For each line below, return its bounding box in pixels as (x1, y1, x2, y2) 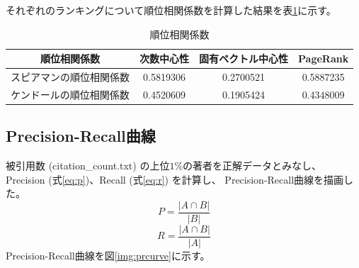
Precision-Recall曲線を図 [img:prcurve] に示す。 (6, 248, 210, 263)
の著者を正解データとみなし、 (183, 158, 322, 173)
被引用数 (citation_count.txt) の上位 (6, 158, 170, 173)
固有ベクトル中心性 (199, 51, 288, 66)
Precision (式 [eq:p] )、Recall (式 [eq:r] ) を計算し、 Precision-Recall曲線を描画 (6, 172, 344, 186)
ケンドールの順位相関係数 (11, 86, 130, 101)
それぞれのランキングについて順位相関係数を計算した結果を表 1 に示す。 (6, 3, 336, 17)
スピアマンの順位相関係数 (11, 69, 130, 84)
